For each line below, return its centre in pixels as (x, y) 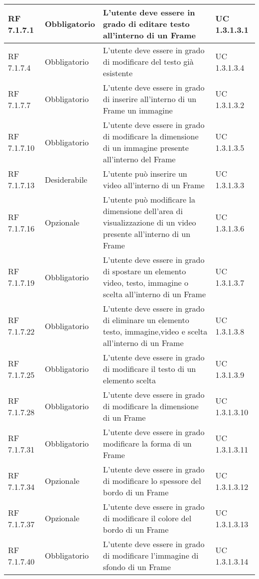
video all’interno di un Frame (154, 185)
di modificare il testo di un (149, 369)
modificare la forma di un (147, 443)
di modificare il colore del (147, 518)
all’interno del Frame (139, 159)
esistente (118, 73)
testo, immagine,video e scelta (155, 331)
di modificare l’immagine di (151, 555)
